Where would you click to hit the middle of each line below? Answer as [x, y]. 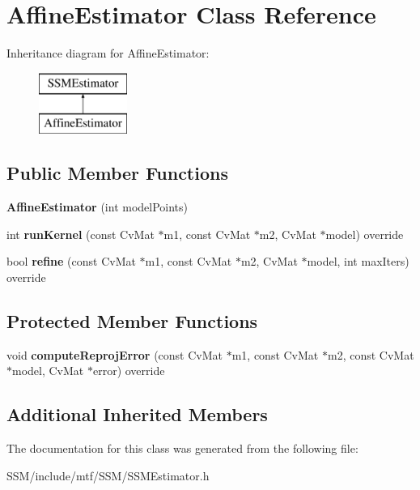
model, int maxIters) [358, 261]
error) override [129, 371]
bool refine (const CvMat [71, 261]
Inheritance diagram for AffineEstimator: [108, 53]
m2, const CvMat [371, 354]
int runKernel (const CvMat [81, 234]
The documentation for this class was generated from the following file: [182, 448]
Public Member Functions [117, 173]
